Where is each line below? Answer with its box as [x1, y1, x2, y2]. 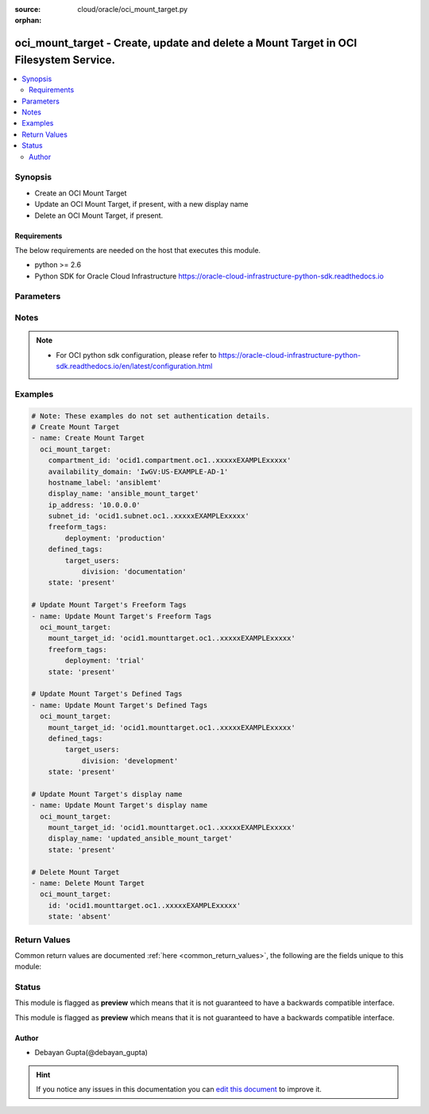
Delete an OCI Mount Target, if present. [34, 211, 164, 220]
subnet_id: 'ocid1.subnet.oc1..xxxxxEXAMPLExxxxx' [48, 511, 249, 521]
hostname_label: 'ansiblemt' [48, 478, 162, 487]
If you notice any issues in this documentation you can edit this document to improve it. [36, 1084, 322, 1093]
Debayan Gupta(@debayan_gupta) [34, 1048, 149, 1058]
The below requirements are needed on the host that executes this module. [14, 245, 261, 254]
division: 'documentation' [81, 567, 187, 576]
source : [14, 5, 41, 14]
